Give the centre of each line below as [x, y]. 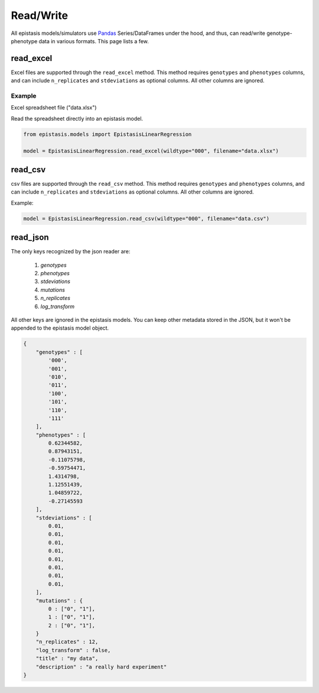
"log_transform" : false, [73, 650]
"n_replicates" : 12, [67, 642]
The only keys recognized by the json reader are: [71, 252]
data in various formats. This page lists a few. [94, 41]
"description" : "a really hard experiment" [101, 667]
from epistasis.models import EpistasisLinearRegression [108, 134]
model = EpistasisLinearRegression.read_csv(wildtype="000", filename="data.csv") [147, 218]
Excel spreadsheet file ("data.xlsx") [54, 108]
